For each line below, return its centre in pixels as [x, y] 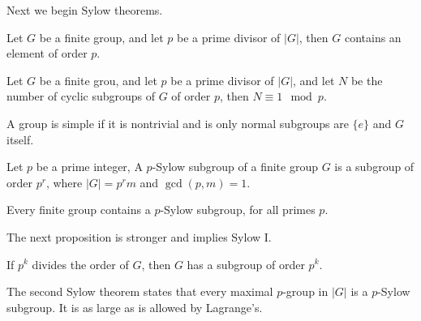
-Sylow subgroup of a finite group [235, 167]
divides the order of [80, 264]
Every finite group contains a [79, 210]
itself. [20, 139]
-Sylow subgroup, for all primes [238, 210]
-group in [305, 291]
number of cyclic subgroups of [81, 96]
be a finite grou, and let [98, 80]
